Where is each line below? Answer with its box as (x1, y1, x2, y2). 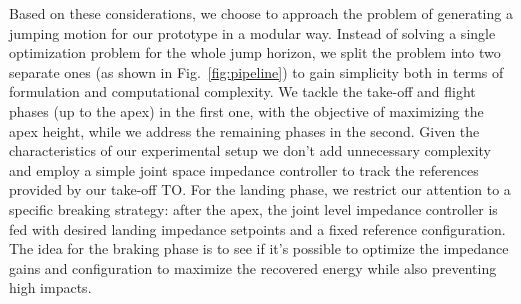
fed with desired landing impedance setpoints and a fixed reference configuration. (9, 218, 506, 239)
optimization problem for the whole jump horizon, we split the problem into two (9, 42, 501, 63)
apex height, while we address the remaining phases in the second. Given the (9, 120, 480, 141)
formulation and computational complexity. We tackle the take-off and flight (9, 81, 476, 102)
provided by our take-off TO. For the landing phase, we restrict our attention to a (9, 179, 511, 200)
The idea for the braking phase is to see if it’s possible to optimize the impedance (9, 238, 509, 259)
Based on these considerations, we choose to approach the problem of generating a (9, 3, 513, 23)
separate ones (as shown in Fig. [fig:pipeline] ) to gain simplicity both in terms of (9, 61, 504, 82)
